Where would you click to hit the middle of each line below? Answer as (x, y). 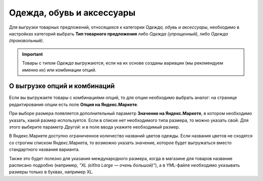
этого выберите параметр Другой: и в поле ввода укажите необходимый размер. (94, 127)
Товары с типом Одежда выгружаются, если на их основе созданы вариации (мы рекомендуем (123, 63)
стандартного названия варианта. (44, 149)
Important (33, 54)
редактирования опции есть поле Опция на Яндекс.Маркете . (74, 104)
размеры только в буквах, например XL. (51, 172)
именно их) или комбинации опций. (59, 70)
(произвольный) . (26, 41)
